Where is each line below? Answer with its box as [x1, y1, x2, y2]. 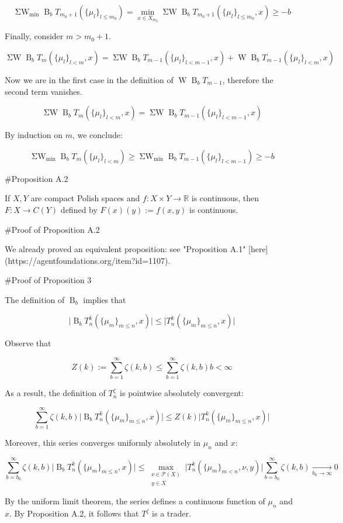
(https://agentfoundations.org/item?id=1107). [5, 254, 171, 266]
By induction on [5, 129, 63, 141]
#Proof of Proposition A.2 [5, 223, 100, 235]
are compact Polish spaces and [30, 192, 140, 204]
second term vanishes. [5, 85, 82, 97]
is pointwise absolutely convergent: [120, 387, 244, 399]
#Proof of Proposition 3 [5, 274, 92, 286]
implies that [83, 293, 126, 305]
